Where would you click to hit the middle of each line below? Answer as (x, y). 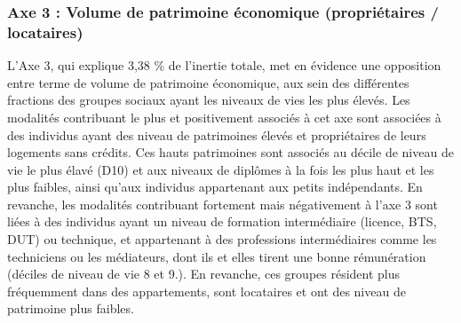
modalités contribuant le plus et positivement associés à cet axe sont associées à (224, 117)
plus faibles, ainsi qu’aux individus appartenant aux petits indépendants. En (215, 187)
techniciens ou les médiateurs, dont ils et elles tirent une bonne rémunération (217, 256)
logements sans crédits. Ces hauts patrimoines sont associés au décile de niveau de (230, 152)
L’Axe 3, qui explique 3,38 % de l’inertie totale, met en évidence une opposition (224, 65)
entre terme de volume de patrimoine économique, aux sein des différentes (208, 82)
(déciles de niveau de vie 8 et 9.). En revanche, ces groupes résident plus (204, 274)
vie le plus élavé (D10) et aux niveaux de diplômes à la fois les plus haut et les (221, 169)
